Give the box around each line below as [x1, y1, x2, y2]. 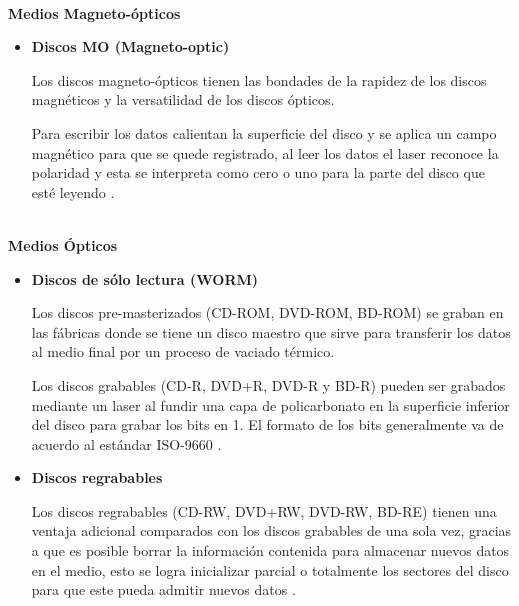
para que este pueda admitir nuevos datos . [31, 579, 296, 600]
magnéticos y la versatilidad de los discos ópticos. [31, 89, 335, 110]
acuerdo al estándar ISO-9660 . [31, 433, 222, 454]
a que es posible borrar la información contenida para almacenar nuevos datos [31, 540, 510, 561]
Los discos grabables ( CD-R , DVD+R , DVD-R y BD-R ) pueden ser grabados [31, 374, 506, 395]
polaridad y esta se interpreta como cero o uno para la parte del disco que [31, 162, 485, 183]
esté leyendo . [31, 181, 115, 202]
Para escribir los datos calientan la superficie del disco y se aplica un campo [31, 122, 497, 143]
